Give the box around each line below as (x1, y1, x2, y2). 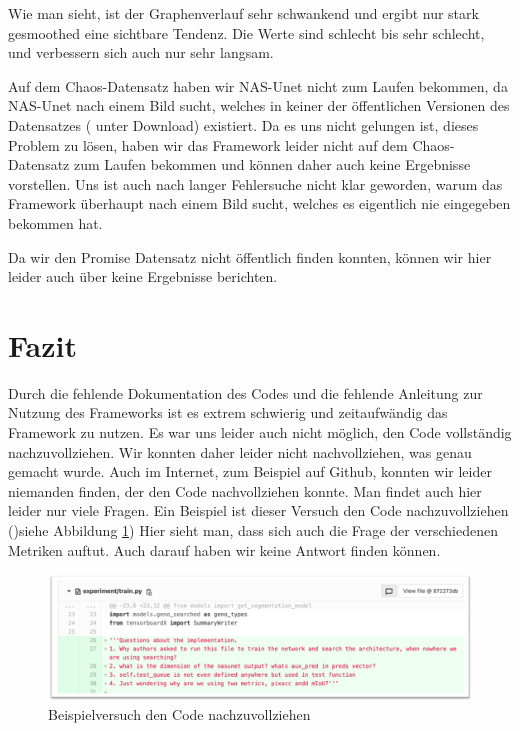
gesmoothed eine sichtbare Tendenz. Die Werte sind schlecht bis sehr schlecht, (8, 22, 485, 43)
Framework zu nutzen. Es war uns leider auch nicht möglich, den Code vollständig (8, 422, 512, 443)
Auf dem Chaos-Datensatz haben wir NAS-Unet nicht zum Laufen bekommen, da (8, 75, 508, 96)
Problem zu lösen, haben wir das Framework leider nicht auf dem (8, 134, 408, 155)
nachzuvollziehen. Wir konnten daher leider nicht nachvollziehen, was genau (8, 441, 472, 462)
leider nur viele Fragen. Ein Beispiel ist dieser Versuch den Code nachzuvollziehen (8, 500, 509, 521)
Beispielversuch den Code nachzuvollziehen (48, 704, 311, 725)
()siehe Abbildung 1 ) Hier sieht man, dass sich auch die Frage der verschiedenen (8, 520, 499, 540)
